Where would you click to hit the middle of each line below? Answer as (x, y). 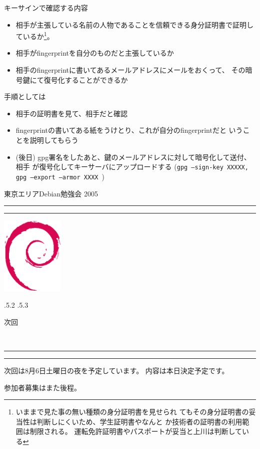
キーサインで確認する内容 (46, 8)
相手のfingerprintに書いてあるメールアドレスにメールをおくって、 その (130, 70)
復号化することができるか (86, 79)
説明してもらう (54, 140)
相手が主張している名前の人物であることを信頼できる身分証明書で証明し (134, 24)
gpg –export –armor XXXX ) (60, 176)
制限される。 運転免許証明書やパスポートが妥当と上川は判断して (136, 431)
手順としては (25, 96)
